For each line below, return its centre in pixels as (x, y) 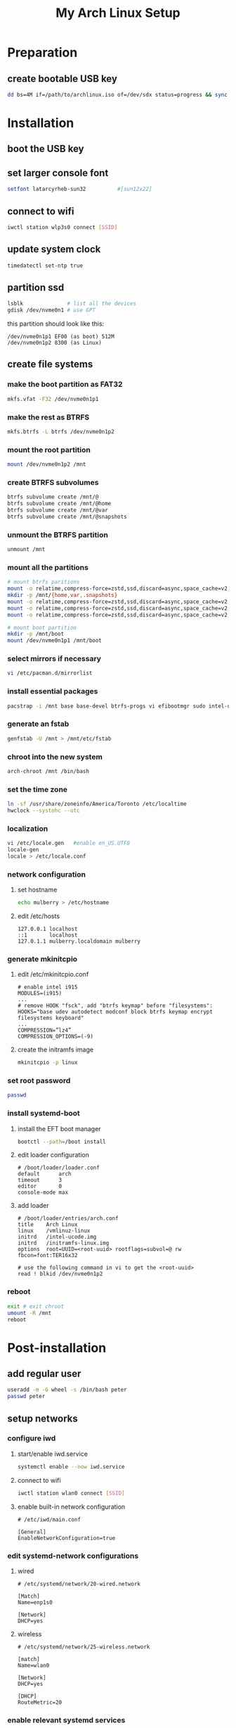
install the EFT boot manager (59, 1128)
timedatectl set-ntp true (45, 266)
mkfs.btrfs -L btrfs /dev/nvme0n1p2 (61, 431)
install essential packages (53, 691)
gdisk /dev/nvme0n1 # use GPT (52, 310)
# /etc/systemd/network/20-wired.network (79, 1584)
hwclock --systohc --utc (44, 810)
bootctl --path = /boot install (62, 1142)
